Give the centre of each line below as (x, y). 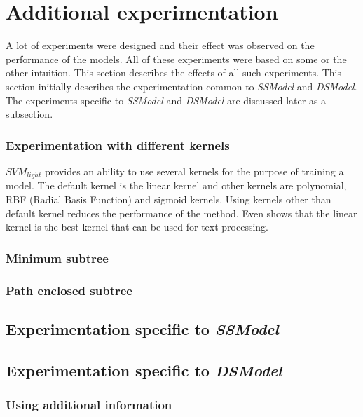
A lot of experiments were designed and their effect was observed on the (160, 45)
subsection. (29, 114)
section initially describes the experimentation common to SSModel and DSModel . (181, 86)
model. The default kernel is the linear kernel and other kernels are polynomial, (176, 185)
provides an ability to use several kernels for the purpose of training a (194, 171)
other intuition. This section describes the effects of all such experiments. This (174, 73)
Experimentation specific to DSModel (144, 370)
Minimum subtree (57, 258)
